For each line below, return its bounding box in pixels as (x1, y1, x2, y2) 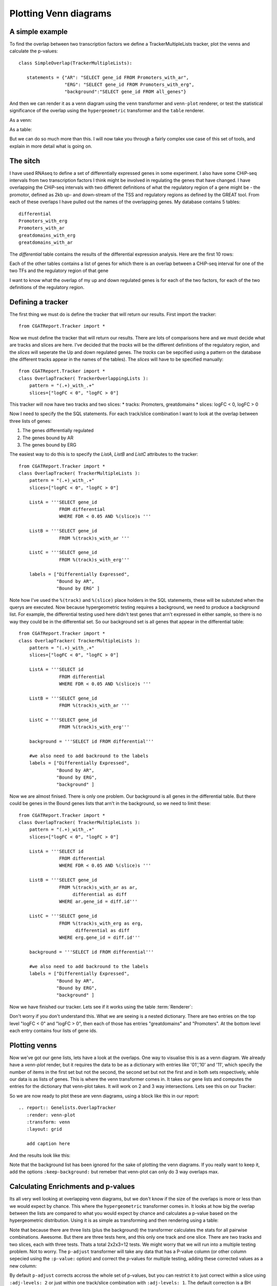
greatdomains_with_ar (18, 240, 73, 245)
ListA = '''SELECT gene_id (29, 499, 97, 505)
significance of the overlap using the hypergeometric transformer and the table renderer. (9, 108, 205, 114)
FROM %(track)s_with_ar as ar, (59, 884, 138, 890)
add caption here (26, 1141, 70, 1147)
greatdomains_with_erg (18, 232, 76, 238)
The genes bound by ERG (22, 441, 76, 448)
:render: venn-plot (26, 1112, 76, 1118)
